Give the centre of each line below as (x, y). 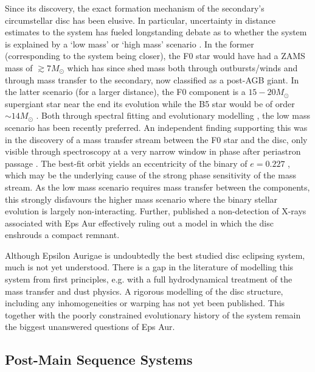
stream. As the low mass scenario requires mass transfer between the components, (157, 187)
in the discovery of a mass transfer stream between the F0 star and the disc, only (156, 139)
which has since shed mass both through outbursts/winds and (182, 67)
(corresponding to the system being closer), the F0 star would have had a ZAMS (155, 56)
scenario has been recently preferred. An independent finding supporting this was (156, 127)
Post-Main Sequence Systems (99, 360)
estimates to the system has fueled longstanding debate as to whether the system (156, 32)
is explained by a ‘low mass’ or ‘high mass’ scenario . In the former (130, 44)
